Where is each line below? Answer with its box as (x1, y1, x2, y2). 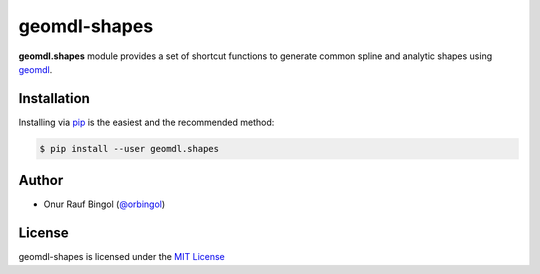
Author (18, 172, 64, 189)
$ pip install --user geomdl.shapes (39, 143, 220, 154)
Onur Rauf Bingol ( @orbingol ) (43, 198, 166, 210)
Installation (18, 90, 90, 107)
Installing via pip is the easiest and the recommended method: (18, 116, 275, 128)
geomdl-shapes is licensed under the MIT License (18, 251, 225, 263)
